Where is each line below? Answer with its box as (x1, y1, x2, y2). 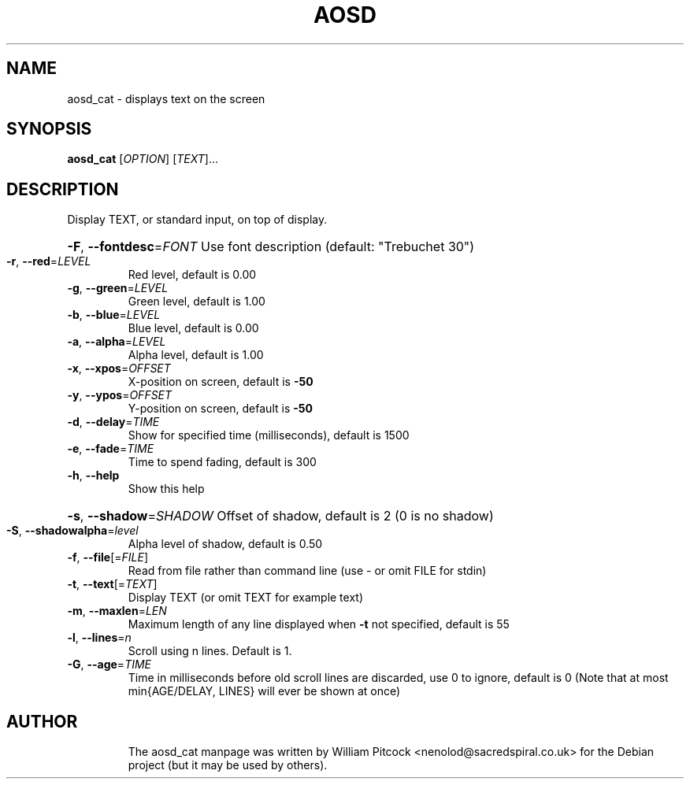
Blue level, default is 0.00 (128, 321, 259, 335)
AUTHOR (6, 711, 78, 731)
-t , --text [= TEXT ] (67, 577, 158, 591)
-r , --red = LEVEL (6, 254, 91, 268)
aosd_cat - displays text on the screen (67, 91, 265, 106)
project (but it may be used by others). (128, 758, 328, 772)
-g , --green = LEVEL (67, 281, 169, 295)
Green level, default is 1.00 (128, 294, 265, 309)
